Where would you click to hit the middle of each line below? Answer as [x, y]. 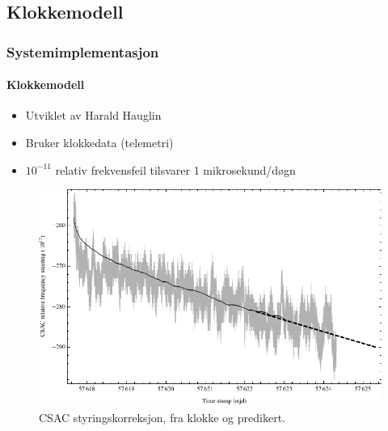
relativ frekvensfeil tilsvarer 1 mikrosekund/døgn [175, 169]
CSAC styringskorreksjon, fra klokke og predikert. [162, 417]
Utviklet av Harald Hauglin [93, 115]
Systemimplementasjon [83, 51]
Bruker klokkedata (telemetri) [99, 143]
